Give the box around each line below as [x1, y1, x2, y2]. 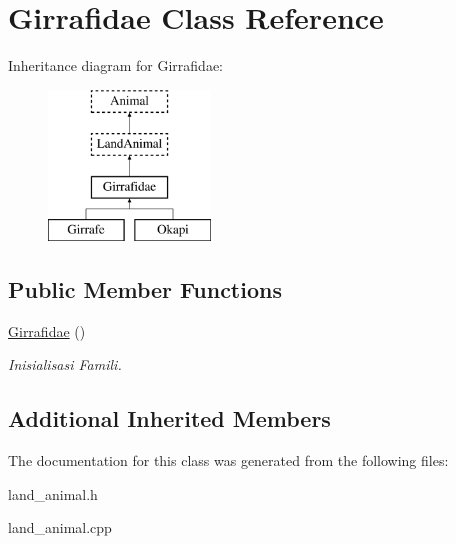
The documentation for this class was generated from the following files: [8, 450, 449, 471]
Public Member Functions [8, 273, 282, 304]
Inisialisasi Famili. [8, 354, 122, 375]
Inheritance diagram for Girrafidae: [8, 55, 223, 76]
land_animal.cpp [8, 517, 112, 538]
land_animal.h [8, 483, 98, 504]
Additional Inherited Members [8, 403, 331, 434]
